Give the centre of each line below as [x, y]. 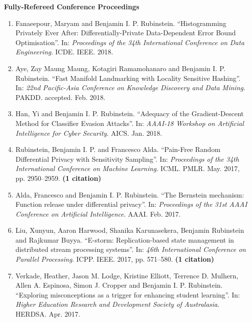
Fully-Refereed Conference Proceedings [72, 6]
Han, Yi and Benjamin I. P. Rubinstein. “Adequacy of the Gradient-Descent [129, 113]
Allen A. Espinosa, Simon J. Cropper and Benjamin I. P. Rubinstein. [119, 285]
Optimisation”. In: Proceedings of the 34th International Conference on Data [130, 42]
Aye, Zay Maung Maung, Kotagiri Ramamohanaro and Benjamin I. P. [120, 68]
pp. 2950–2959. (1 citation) [58, 178]
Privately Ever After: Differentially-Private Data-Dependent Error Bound [126, 33]
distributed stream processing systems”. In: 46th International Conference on [131, 249]
